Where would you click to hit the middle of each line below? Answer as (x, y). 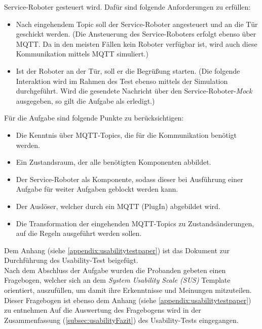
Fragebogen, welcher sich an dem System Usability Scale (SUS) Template (117, 280)
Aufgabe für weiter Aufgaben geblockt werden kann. (97, 189)
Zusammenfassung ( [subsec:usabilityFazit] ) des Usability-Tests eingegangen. (121, 320)
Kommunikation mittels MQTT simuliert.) (82, 54)
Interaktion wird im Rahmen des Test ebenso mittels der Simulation (122, 81)
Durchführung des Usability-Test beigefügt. (71, 260)
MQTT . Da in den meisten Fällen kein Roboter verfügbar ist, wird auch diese (137, 43)
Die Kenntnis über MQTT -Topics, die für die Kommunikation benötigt (126, 134)
